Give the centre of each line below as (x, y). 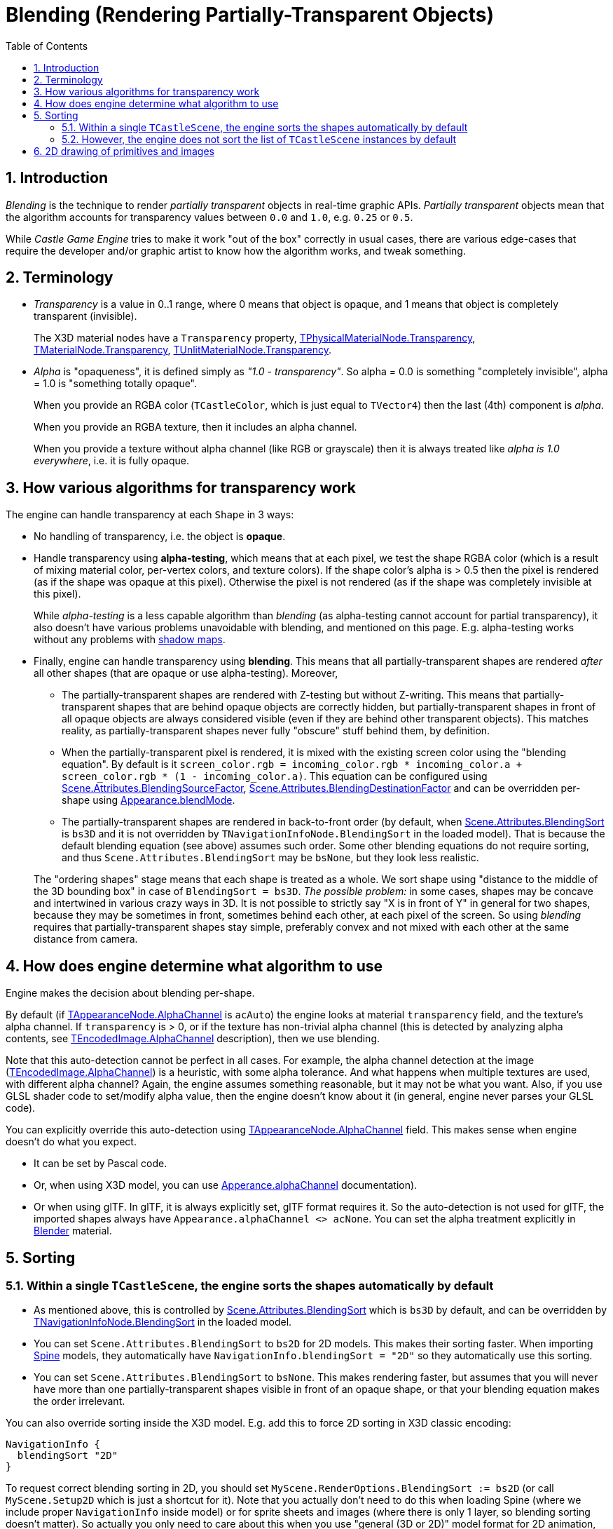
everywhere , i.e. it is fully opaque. (111, 461)
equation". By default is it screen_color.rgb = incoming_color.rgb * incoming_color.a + (292, 764)
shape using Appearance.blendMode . (149, 800)
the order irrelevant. (80, 1401)
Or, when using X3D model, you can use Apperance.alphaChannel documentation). (226, 1185)
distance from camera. (86, 939)
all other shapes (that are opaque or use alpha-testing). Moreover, (186, 673)
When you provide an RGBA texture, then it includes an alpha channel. (195, 427)
